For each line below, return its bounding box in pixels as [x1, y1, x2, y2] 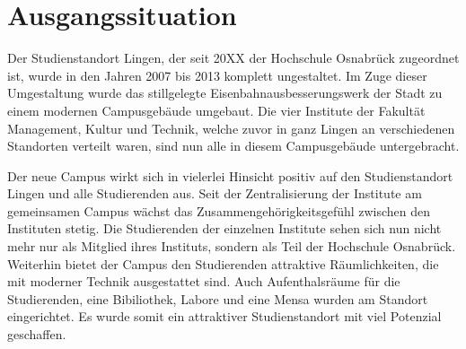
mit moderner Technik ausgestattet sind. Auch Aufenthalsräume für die [7, 272, 400, 291]
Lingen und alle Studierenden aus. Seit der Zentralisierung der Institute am [7, 184, 422, 203]
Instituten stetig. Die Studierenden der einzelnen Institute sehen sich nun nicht [7, 219, 442, 238]
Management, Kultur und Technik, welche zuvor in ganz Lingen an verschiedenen [7, 118, 455, 137]
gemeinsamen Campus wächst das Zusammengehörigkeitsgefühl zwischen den [7, 201, 431, 220]
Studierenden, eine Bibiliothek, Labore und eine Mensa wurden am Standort [7, 289, 428, 308]
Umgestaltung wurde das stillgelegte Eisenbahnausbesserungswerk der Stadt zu [7, 83, 443, 102]
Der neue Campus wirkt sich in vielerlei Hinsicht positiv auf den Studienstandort [7, 166, 453, 185]
